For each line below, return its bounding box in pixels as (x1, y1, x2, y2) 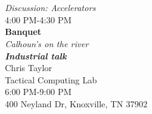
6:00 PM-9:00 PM (5, 85, 72, 98)
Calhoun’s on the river (5, 37, 89, 50)
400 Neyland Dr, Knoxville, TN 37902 (5, 97, 148, 110)
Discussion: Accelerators (5, 1, 96, 14)
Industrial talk (5, 49, 67, 62)
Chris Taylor (5, 61, 52, 74)
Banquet (5, 25, 42, 38)
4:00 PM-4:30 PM (5, 13, 72, 26)
